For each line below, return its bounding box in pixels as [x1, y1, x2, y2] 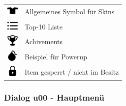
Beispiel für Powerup [25, 52, 87, 62]
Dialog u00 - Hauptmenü [4, 91, 104, 104]
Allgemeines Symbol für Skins [25, 6, 115, 16]
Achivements [25, 36, 63, 47]
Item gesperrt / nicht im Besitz [25, 67, 119, 77]
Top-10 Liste [25, 21, 63, 31]
